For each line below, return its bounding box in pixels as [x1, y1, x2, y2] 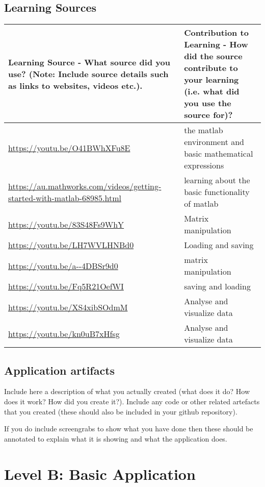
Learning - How [184, 38, 248, 51]
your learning [184, 74, 239, 86]
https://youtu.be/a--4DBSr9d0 [8, 259, 118, 272]
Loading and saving [184, 239, 254, 251]
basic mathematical [184, 148, 253, 160]
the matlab [184, 124, 223, 136]
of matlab [184, 198, 219, 210]
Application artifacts [4, 362, 115, 378]
